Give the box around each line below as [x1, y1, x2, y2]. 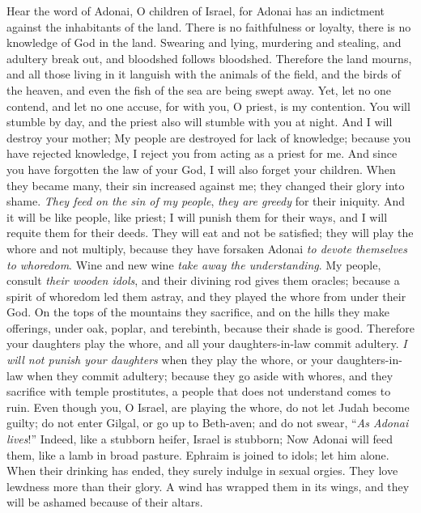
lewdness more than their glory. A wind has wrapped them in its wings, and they [6, 477, 410, 494]
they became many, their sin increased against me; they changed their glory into [6, 176, 405, 193]
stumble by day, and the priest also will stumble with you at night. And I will [6, 113, 393, 130]
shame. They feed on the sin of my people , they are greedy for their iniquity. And [6, 193, 406, 210]
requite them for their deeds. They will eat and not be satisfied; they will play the [6, 224, 414, 241]
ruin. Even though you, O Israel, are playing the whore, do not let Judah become [6, 398, 410, 415]
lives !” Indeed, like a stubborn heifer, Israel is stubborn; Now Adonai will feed [6, 430, 393, 447]
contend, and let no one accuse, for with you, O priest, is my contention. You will [6, 97, 410, 114]
